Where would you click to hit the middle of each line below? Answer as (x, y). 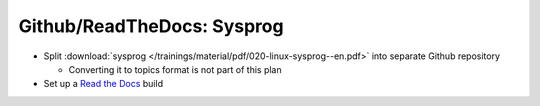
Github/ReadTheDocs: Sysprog (151, 26)
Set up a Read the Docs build (103, 84)
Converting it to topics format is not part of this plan (175, 69)
